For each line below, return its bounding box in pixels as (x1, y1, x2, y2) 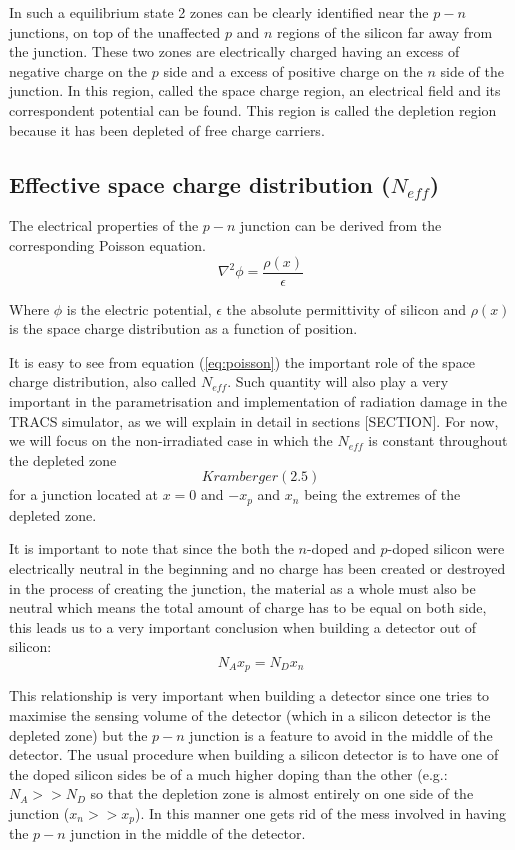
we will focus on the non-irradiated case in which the (9, 430, 333, 451)
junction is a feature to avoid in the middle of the (189, 724, 493, 745)
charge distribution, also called (9, 371, 197, 392)
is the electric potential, (66, 298, 212, 319)
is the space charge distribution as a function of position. (9, 318, 358, 339)
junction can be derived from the (240, 215, 442, 236)
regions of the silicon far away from (276, 21, 493, 42)
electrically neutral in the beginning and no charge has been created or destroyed (9, 558, 506, 578)
